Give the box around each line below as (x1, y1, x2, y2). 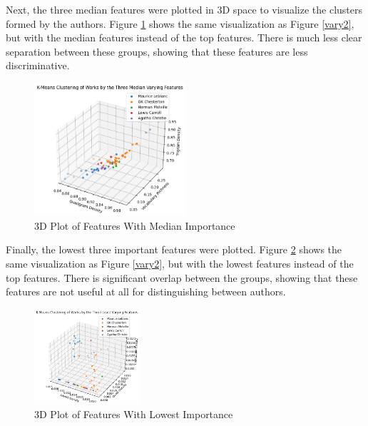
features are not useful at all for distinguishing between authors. (6, 284, 286, 299)
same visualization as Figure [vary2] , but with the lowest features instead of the (6, 256, 354, 271)
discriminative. (6, 58, 70, 73)
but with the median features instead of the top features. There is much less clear (6, 30, 362, 45)
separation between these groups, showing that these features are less (6, 44, 308, 59)
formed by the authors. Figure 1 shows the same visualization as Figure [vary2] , (6, 16, 354, 31)
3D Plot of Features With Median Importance (34, 218, 235, 233)
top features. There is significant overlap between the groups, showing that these (6, 270, 358, 285)
